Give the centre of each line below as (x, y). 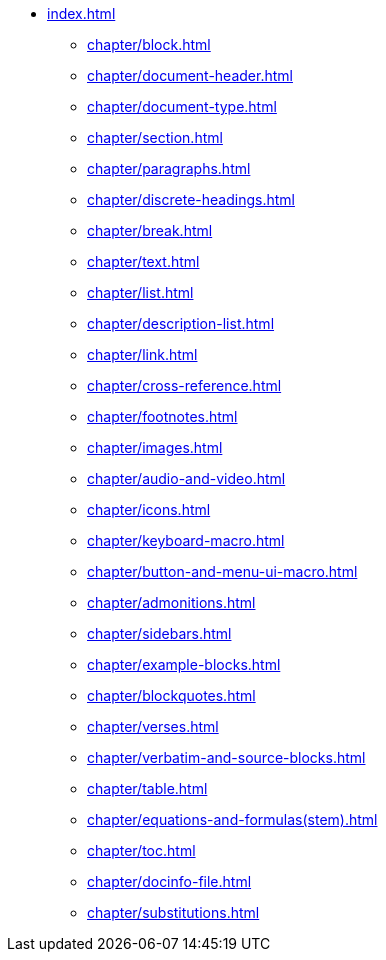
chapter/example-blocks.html (184, 664)
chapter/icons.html (149, 509)
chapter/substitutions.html (173, 912)
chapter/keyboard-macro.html (186, 540)
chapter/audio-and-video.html (186, 478)
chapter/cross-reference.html (184, 385)
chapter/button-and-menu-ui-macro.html (222, 571)
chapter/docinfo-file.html (169, 881)
